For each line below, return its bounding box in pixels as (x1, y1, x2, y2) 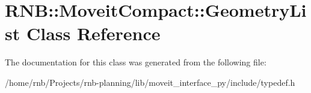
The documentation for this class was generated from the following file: (5, 56, 266, 68)
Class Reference (26, 21, 161, 46)
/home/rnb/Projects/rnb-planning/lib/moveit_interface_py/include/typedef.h (5, 76, 295, 88)
